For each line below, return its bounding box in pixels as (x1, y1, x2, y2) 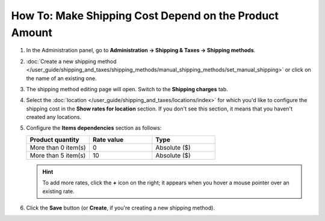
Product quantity (29, 135, 79, 144)
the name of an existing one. (26, 74, 97, 82)
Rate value (92, 135, 123, 144)
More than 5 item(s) (29, 151, 86, 159)
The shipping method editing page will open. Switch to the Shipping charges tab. (26, 85, 228, 92)
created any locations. (26, 114, 81, 121)
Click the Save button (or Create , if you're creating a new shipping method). (26, 204, 215, 211)
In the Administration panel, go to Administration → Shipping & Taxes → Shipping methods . (26, 47, 256, 54)
